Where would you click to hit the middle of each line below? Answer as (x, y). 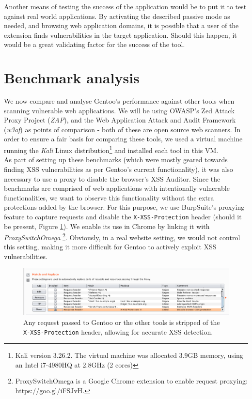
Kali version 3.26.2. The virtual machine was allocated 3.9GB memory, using (129, 355)
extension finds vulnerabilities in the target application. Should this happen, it (120, 35)
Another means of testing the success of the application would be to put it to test (125, 6)
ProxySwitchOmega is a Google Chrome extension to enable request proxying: (131, 381)
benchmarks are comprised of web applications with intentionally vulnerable (117, 188)
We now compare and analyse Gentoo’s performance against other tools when (119, 101)
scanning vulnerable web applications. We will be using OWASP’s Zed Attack (119, 110)
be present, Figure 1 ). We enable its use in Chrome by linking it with (107, 226)
